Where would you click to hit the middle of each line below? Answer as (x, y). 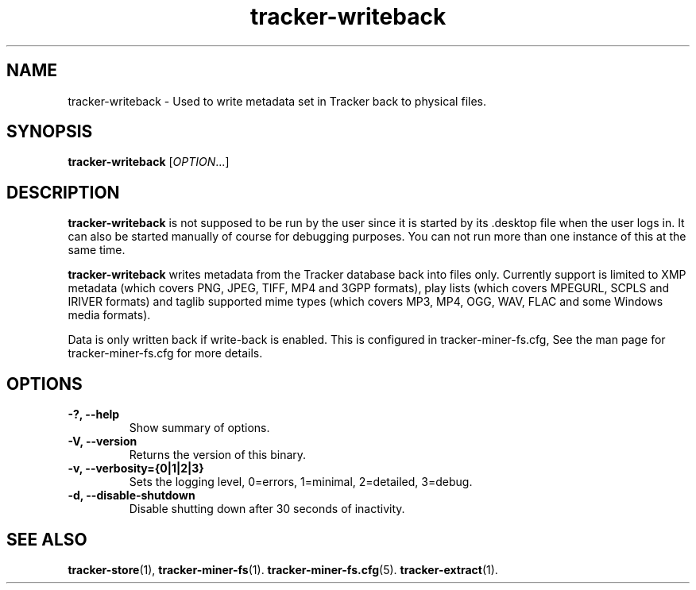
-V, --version (102, 442)
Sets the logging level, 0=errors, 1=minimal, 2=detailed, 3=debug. (301, 482)
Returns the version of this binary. (218, 455)
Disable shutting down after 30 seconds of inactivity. (267, 509)
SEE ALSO (47, 539)
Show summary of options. (199, 428)
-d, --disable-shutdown (131, 496)
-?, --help (94, 415)
